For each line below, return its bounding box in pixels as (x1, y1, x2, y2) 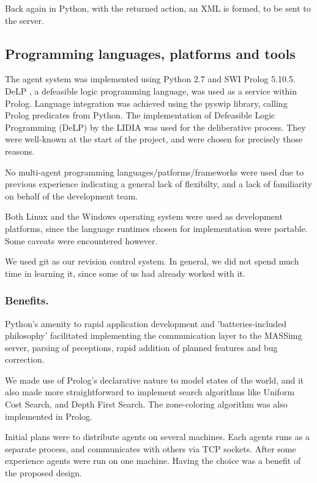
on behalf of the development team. (5, 189, 138, 202)
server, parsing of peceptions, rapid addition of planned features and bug (5, 341, 278, 354)
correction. (5, 353, 45, 366)
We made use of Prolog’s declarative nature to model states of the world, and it (5, 373, 304, 386)
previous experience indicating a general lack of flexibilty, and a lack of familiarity (5, 177, 312, 190)
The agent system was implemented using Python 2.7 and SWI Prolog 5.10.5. (5, 72, 296, 85)
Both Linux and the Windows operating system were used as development (5, 210, 283, 223)
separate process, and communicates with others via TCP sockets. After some (5, 442, 296, 455)
